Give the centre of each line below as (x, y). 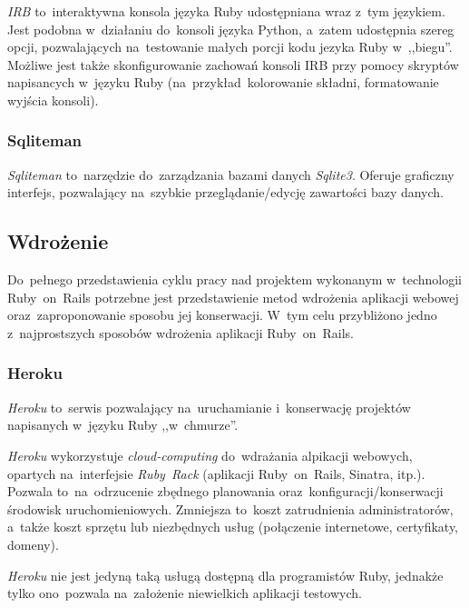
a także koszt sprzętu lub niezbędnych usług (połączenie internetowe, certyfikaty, (233, 527)
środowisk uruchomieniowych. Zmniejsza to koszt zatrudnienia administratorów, (230, 508)
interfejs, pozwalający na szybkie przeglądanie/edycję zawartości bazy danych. (226, 192)
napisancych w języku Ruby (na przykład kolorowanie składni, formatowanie (223, 82)
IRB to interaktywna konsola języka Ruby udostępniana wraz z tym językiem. (226, 11)
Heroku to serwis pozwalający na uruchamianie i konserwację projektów (209, 407)
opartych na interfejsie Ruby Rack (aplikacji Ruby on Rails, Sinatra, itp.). (216, 473)
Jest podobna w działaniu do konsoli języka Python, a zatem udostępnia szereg (231, 29)
